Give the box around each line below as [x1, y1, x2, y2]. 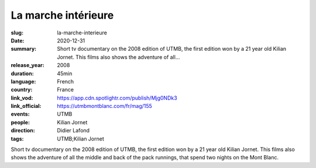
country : [11, 86, 33, 93]
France [57, 86, 74, 93]
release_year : [11, 62, 45, 69]
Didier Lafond [57, 127, 90, 134]
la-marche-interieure [57, 29, 108, 36]
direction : [11, 127, 35, 134]
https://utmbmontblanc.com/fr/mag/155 [57, 103, 152, 110]
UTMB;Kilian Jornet [57, 135, 105, 142]
